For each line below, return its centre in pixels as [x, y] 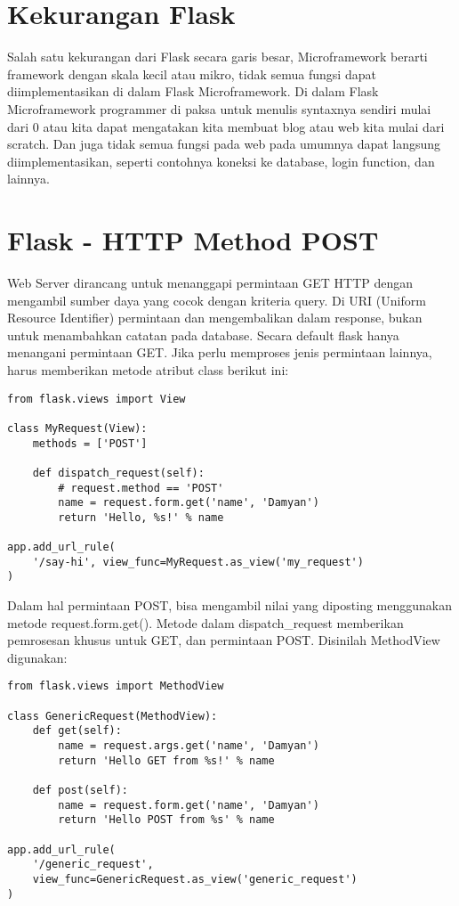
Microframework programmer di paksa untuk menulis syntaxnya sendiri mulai [219, 108]
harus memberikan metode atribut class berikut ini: [148, 369]
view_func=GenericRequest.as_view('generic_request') [195, 879]
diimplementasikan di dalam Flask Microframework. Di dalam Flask [193, 91]
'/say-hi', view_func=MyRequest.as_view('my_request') [198, 562]
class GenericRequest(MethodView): [113, 716]
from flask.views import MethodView [116, 686]
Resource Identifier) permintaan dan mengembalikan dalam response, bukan [215, 318]
